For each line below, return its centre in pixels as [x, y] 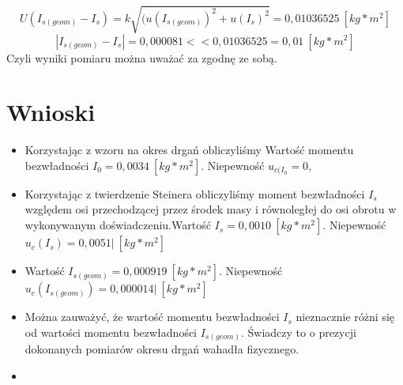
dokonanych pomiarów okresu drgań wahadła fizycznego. [162, 349]
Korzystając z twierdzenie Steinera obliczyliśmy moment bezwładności [195, 193]
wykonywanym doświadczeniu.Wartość [118, 225]
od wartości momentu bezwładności [111, 332]
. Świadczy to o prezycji [299, 332]
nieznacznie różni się [345, 317]
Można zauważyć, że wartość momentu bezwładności [152, 317]
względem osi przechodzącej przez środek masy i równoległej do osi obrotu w [211, 209]
